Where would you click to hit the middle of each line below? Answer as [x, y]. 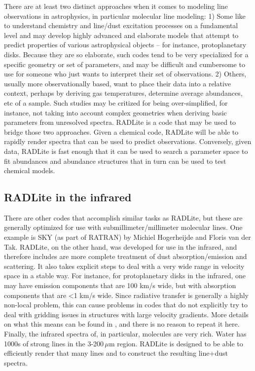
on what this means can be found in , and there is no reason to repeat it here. [122, 324]
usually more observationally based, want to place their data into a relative [118, 83]
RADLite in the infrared [68, 197]
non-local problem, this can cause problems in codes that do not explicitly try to [126, 305]
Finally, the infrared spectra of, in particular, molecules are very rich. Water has [125, 334]
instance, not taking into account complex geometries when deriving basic [115, 112]
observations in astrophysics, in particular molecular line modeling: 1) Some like [125, 16]
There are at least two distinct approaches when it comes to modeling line [116, 6]
